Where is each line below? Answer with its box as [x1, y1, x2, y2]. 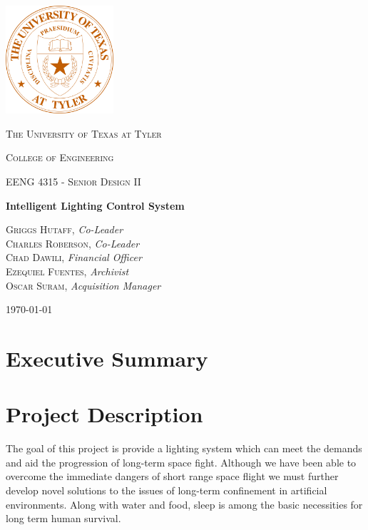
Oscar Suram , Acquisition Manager [6, 277, 161, 292]
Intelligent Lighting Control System [6, 198, 185, 213]
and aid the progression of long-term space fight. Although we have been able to [6, 454, 357, 469]
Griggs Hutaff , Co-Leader [6, 222, 123, 237]
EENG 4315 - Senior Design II [6, 173, 141, 188]
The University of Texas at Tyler [6, 126, 162, 141]
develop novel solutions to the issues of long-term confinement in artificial [6, 483, 327, 497]
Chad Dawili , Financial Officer [6, 250, 142, 265]
